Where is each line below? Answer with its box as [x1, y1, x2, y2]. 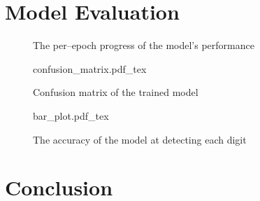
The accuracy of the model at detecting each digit [33, 132, 247, 146]
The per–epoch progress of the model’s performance [33, 38, 254, 53]
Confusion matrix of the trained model [33, 85, 198, 99]
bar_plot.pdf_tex [33, 108, 109, 123]
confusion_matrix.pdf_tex [33, 61, 147, 76]
